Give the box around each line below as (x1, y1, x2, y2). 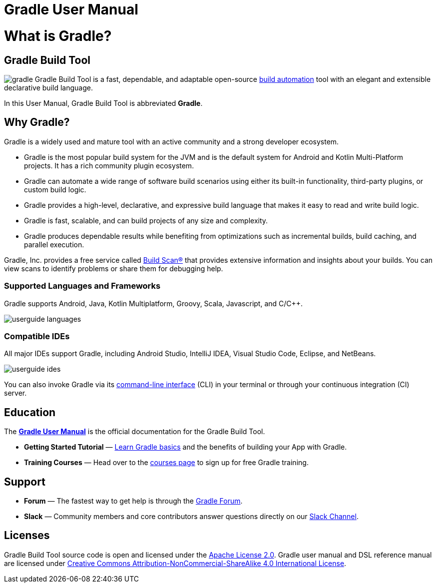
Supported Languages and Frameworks (4, 281, 161, 291)
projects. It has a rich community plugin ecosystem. (24, 161, 194, 170)
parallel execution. (24, 240, 84, 249)
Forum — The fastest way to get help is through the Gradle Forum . (24, 496, 243, 505)
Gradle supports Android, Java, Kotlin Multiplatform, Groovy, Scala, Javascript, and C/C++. (4, 299, 303, 308)
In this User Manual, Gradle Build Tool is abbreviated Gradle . (4, 98, 203, 107)
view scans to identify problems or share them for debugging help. (4, 264, 223, 273)
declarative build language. (4, 83, 93, 92)
